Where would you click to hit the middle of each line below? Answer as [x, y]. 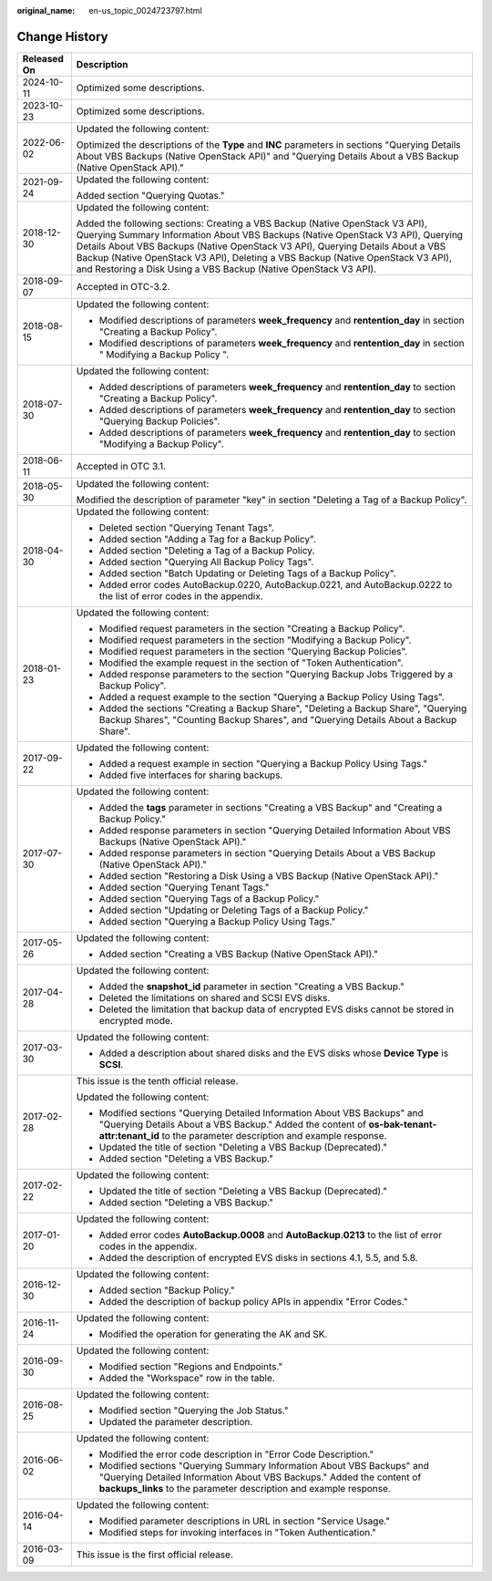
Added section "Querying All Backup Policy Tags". [206, 562]
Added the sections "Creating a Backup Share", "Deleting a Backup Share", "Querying [283, 708]
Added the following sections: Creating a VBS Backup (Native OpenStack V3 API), [251, 223]
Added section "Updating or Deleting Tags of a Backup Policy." [234, 910]
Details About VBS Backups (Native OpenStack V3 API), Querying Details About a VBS [261, 246]
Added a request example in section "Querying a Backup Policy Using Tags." [263, 763]
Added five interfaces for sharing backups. [191, 775]
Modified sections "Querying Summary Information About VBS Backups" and [264, 1465]
